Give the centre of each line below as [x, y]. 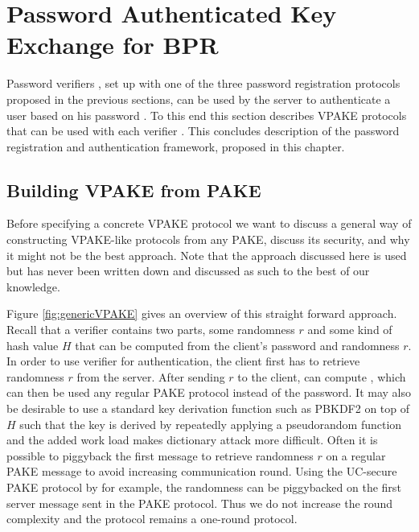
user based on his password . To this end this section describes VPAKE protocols [207, 115]
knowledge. [33, 286]
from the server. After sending [151, 376]
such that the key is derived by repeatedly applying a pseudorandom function [211, 424]
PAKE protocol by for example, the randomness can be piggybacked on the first [204, 487]
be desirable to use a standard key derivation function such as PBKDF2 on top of [208, 408]
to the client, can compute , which [322, 376]
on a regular [356, 455]
